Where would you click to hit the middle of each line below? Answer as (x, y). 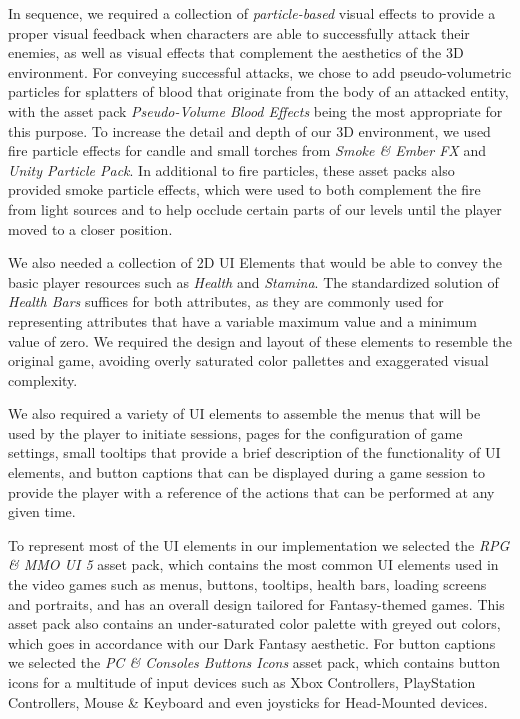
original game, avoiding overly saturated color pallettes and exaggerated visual (248, 360)
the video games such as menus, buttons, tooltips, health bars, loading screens (247, 584)
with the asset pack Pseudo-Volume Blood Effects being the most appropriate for (255, 110)
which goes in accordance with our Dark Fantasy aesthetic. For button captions (252, 642)
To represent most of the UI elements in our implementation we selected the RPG (259, 544)
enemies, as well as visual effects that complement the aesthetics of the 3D (236, 52)
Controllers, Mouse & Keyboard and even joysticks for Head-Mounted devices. (248, 701)
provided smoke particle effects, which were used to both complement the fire (244, 189)
